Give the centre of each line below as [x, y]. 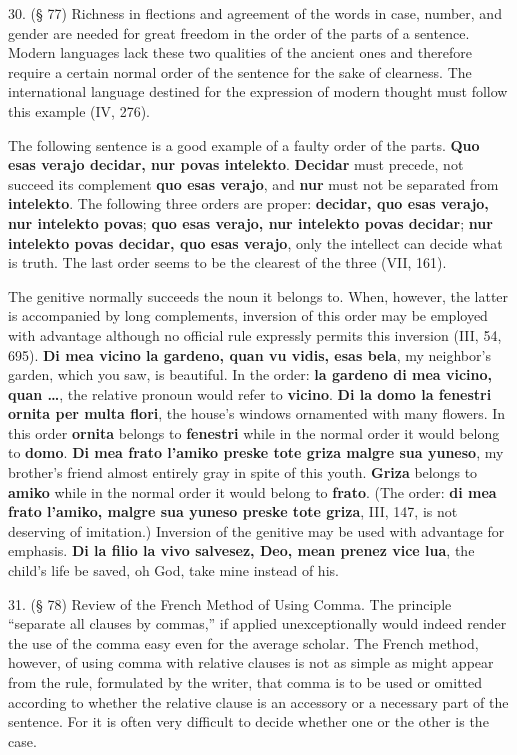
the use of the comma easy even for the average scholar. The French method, [243, 642]
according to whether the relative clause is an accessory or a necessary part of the [258, 701]
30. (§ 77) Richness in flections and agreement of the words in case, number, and [255, 13]
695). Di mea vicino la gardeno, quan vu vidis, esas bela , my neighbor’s [249, 354]
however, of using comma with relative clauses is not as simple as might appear [251, 662]
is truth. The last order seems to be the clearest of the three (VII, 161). [227, 262]
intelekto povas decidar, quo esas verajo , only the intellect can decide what [255, 242]
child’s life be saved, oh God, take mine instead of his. [173, 570]
